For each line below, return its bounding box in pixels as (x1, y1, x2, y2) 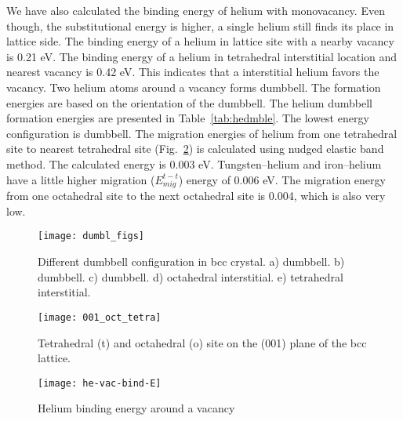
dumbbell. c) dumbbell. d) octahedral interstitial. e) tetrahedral (38, 268, 343, 285)
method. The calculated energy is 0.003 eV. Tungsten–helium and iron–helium (6, 155, 382, 172)
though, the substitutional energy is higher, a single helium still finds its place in (6, 17, 394, 34)
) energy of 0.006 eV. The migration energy (178, 171, 386, 187)
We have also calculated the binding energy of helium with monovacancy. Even (6, 2, 385, 18)
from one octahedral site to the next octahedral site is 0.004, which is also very (6, 187, 386, 204)
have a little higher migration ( (6, 171, 155, 187)
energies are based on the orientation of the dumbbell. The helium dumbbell (6, 94, 372, 111)
